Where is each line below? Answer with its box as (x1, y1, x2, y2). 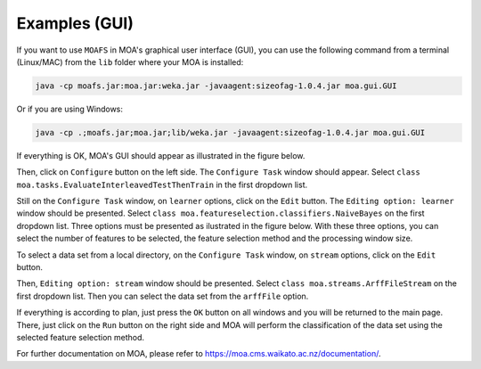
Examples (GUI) (16, 13, 134, 33)
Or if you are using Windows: (16, 103, 124, 114)
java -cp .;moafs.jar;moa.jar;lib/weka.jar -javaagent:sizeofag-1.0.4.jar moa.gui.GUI (35, 127, 426, 137)
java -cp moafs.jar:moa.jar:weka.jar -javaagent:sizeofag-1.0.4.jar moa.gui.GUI (35, 80, 397, 91)
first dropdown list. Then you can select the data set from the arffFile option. (16, 291, 309, 301)
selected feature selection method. (16, 332, 145, 342)
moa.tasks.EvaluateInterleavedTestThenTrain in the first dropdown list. (16, 179, 308, 190)
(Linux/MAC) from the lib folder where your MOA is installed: (16, 56, 244, 67)
